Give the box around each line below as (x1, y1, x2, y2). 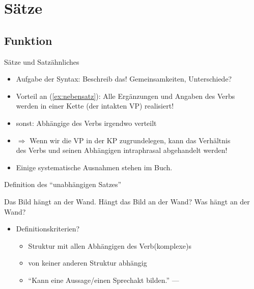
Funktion (4, 32, 52, 48)
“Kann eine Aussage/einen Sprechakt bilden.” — (28, 274, 179, 285)
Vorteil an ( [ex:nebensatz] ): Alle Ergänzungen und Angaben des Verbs (16, 90, 235, 101)
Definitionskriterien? (16, 223, 80, 234)
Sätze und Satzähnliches (4, 56, 79, 67)
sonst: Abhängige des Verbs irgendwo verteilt (16, 117, 157, 128)
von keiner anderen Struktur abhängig (28, 257, 147, 268)
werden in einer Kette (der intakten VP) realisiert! (16, 100, 174, 111)
